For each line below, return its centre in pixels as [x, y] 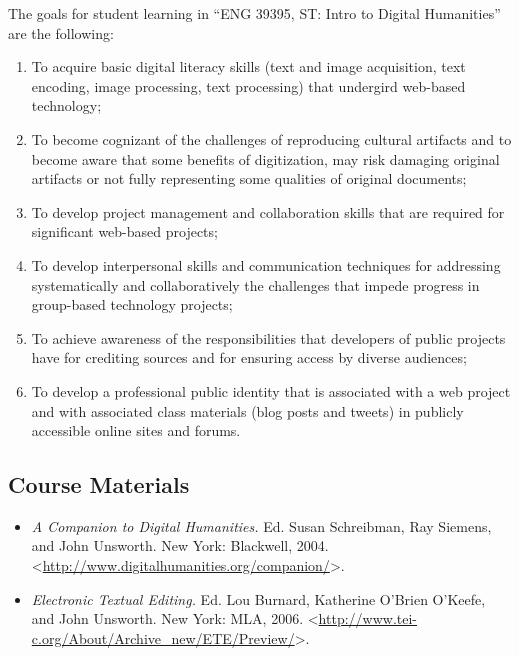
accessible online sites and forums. [136, 430]
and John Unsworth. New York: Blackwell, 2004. [180, 545]
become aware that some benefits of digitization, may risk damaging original [265, 158]
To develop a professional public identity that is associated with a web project [271, 390]
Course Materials [99, 484]
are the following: [61, 32]
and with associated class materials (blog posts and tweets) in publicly [247, 410]
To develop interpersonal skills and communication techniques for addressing [266, 264]
